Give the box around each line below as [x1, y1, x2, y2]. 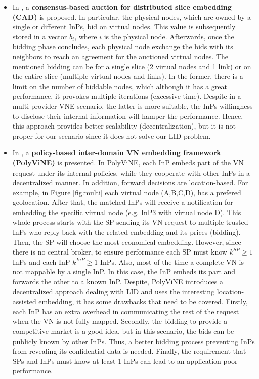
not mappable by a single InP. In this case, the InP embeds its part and [12, 266, 236, 277]
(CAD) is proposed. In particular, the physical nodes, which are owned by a [12, 11, 251, 22]
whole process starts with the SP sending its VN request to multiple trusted [12, 217, 248, 227]
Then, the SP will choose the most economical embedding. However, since [12, 236, 241, 247]
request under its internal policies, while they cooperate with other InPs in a [12, 167, 250, 178]
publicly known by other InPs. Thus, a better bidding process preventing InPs [12, 335, 255, 346]
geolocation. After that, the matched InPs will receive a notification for [12, 197, 233, 207]
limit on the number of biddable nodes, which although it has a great [12, 80, 227, 91]
